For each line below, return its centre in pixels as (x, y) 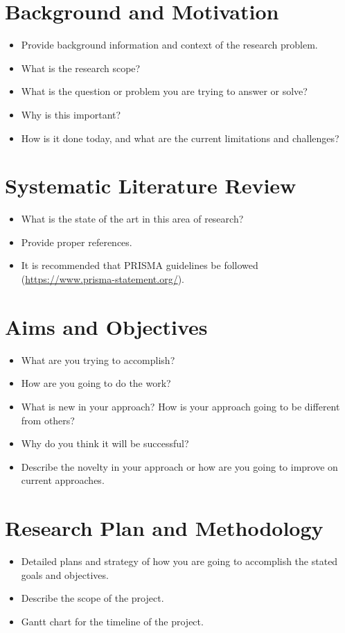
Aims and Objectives (106, 326)
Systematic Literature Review (151, 185)
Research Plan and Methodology (164, 528)
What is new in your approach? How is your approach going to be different (180, 406)
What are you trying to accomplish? (98, 359)
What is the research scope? (81, 68)
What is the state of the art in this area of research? (132, 219)
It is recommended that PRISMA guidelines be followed (140, 265)
